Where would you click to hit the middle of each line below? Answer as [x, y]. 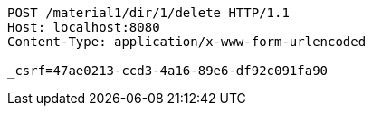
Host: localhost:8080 [84, 27]
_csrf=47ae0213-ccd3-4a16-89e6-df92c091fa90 [168, 71]
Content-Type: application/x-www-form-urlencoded [187, 42]
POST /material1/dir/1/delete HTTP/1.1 [148, 13]
